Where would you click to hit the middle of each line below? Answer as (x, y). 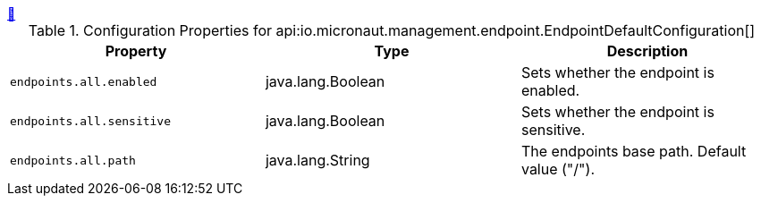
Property (136, 51)
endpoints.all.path (73, 160)
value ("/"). (558, 169)
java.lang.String (317, 160)
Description (647, 51)
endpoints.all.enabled (84, 81)
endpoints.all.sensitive (91, 121)
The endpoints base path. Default (634, 151)
